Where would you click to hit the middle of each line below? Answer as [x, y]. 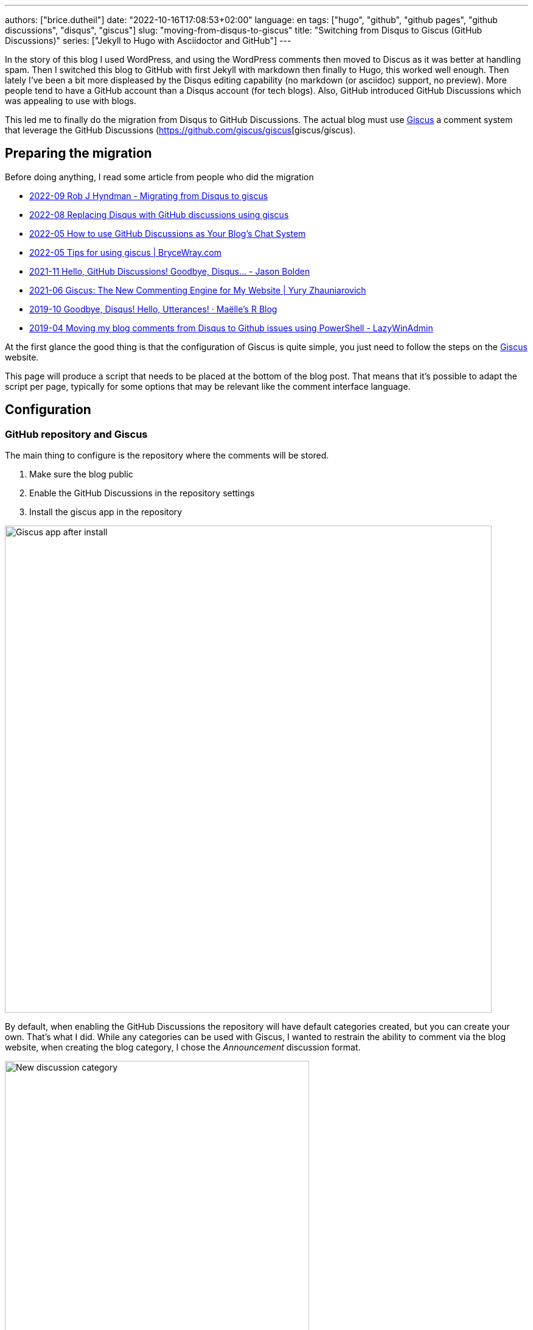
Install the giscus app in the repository [106, 512]
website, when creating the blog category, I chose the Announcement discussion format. [183, 1047]
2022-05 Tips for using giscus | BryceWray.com [125, 252]
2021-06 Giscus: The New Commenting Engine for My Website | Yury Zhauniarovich [198, 290]
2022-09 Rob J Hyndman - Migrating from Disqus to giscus [149, 195]
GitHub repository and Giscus [76, 434]
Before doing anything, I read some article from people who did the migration [159, 177]
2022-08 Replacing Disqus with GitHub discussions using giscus [159, 214]
